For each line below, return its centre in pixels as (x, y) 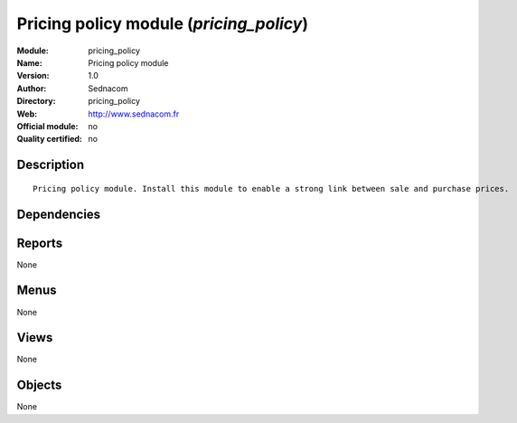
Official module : (47, 126)
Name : (29, 62)
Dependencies (59, 214)
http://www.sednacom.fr (134, 114)
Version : (33, 76)
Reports (40, 243)
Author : (32, 88)
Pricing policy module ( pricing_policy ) (163, 23)
